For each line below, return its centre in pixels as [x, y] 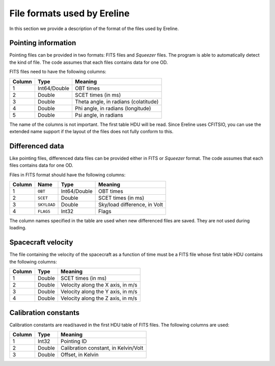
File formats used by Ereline [70, 13]
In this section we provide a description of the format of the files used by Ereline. [94, 29]
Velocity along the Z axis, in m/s [99, 298]
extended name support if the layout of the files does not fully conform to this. [91, 132]
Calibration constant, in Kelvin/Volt [102, 348]
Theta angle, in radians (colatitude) [117, 101]
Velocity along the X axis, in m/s [99, 285]
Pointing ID [74, 342]
